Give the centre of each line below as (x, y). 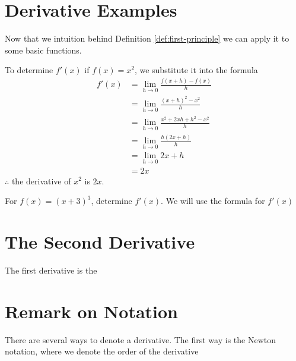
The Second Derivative (100, 241)
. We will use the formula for (213, 201)
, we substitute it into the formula (196, 70)
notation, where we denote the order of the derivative (102, 351)
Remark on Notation (92, 311)
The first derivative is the (51, 270)
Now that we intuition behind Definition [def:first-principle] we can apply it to (147, 38)
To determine (29, 70)
